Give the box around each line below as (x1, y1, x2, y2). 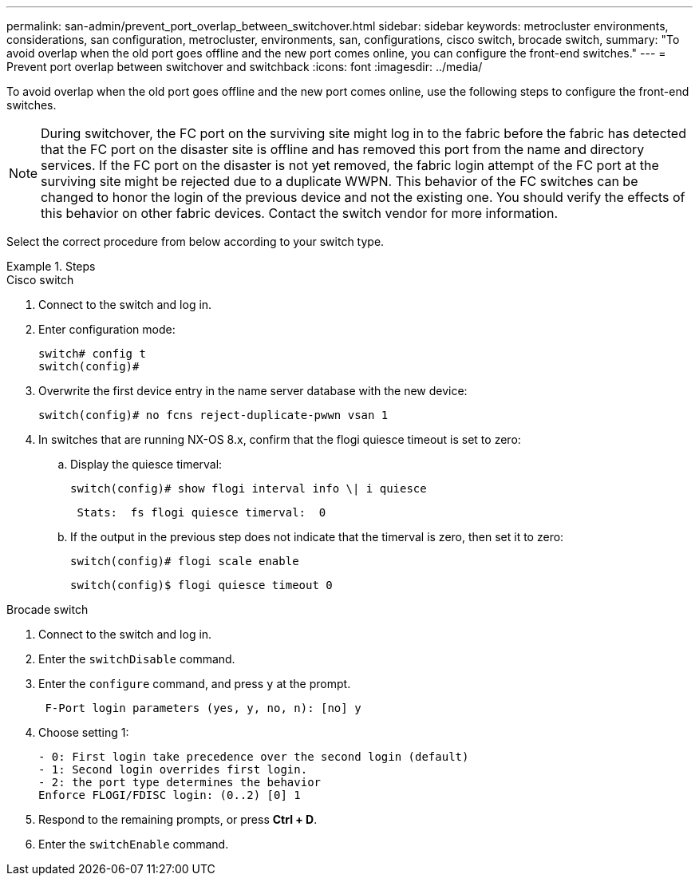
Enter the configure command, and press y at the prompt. (38, 677, 351, 690)
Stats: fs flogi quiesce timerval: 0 (77, 506, 326, 519)
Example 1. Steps (6, 259, 96, 273)
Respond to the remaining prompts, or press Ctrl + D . (38, 813, 318, 826)
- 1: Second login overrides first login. (38, 763, 308, 776)
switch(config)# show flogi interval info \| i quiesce (70, 482, 427, 495)
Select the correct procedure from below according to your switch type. (6, 235, 385, 248)
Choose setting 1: (38, 726, 129, 739)
